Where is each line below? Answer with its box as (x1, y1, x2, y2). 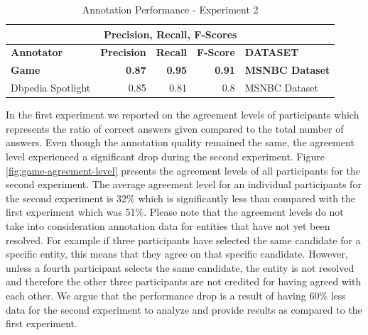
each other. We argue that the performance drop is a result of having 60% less (6, 287, 346, 302)
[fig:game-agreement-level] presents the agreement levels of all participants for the (6, 163, 361, 177)
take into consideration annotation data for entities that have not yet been (6, 218, 330, 233)
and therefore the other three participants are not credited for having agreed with (6, 274, 362, 289)
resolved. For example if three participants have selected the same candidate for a (6, 232, 361, 247)
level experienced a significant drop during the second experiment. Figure (6, 149, 325, 163)
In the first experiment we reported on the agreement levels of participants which (6, 107, 359, 122)
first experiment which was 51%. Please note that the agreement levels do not (6, 204, 344, 219)
